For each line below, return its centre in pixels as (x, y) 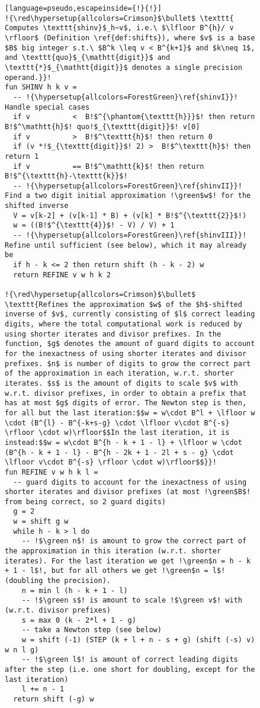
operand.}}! (28, 77)
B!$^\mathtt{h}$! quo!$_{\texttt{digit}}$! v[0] (102, 126)
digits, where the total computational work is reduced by (123, 324)
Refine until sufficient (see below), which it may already (126, 245)
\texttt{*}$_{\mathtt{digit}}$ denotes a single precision (123, 67)
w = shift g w (41, 522)
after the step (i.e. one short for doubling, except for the (130, 669)
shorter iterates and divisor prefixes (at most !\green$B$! (128, 492)
